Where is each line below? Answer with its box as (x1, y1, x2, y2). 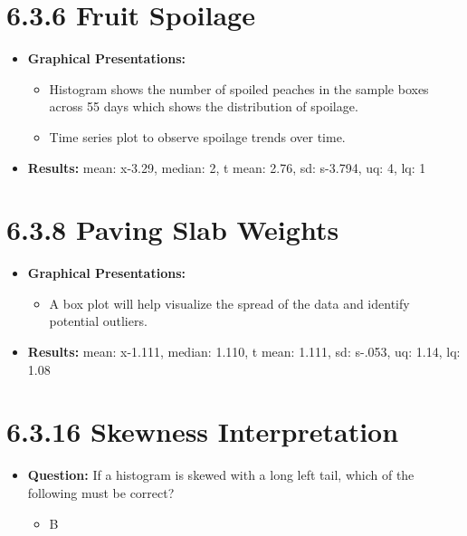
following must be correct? (27, 483, 175, 502)
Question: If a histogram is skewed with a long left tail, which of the (27, 465, 415, 484)
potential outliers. (49, 311, 148, 330)
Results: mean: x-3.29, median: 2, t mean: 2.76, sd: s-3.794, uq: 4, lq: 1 (27, 158, 426, 177)
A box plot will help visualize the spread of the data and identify (49, 293, 410, 312)
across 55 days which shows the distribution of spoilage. (49, 97, 358, 116)
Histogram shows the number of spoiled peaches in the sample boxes (49, 79, 429, 98)
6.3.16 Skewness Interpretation (6, 413, 399, 450)
